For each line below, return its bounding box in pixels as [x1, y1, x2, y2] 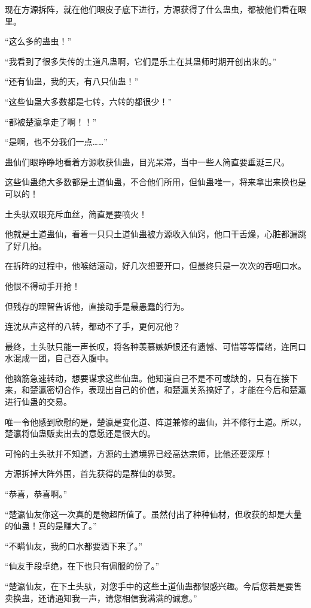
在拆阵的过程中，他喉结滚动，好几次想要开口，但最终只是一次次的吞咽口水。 [5, 259, 306, 272]
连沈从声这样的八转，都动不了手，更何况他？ [5, 320, 181, 332]
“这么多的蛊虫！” [5, 35, 72, 47]
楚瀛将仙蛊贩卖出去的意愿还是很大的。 [5, 427, 155, 440]
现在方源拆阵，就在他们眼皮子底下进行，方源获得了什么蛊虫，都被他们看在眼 [5, 3, 306, 15]
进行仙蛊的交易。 [5, 395, 72, 408]
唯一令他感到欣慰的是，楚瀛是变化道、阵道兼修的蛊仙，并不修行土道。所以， [5, 415, 306, 428]
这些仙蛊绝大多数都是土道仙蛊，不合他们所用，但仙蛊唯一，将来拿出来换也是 [5, 176, 306, 188]
